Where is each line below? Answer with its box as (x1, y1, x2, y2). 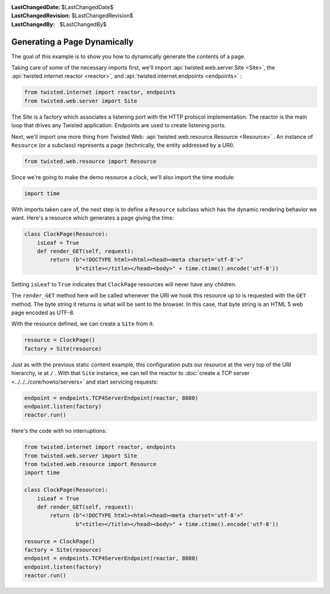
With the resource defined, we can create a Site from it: (11, 320, 155, 327)
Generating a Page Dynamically (11, 37, 134, 47)
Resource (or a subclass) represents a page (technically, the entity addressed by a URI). (11, 141, 235, 149)
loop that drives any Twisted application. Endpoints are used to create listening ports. (11, 122, 226, 129)
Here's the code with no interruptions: (11, 427, 107, 434)
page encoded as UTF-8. (11, 309, 75, 316)
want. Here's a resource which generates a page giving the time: (11, 214, 174, 221)
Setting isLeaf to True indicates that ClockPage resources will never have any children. (11, 280, 237, 288)
